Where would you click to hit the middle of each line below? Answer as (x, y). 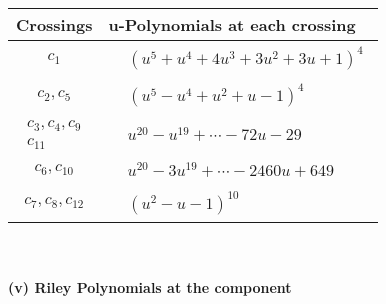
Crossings (54, 24)
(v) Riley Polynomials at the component (150, 287)
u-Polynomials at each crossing (232, 24)
